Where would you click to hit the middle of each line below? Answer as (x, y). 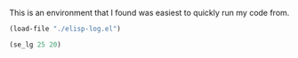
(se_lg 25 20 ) (36, 44)
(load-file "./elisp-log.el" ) (65, 29)
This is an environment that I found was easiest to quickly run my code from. (149, 13)
